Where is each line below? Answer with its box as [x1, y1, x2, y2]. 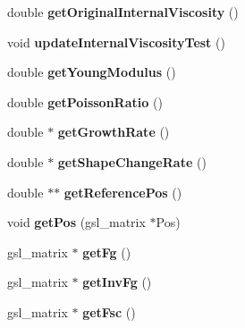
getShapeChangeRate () [57, 152, 207, 171]
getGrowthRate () [57, 122, 170, 141]
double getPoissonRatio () [7, 92, 163, 111]
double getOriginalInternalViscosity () [7, 3, 239, 21]
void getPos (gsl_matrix [7, 213, 146, 231]
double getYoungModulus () [7, 63, 176, 81]
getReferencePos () [63, 182, 182, 201]
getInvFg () [82, 273, 152, 291]
